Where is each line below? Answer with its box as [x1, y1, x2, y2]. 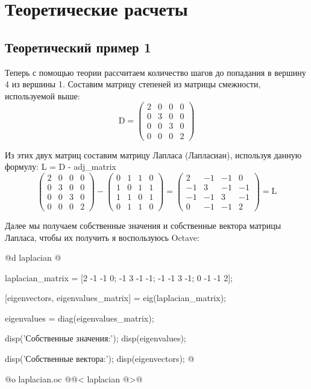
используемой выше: [5, 89, 80, 102]
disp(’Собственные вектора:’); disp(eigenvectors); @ [5, 352, 195, 365]
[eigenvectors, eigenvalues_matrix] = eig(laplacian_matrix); [5, 291, 226, 304]
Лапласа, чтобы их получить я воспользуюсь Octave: [5, 231, 199, 243]
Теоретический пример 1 [5, 37, 151, 56]
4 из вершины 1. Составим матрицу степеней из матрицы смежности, [5, 78, 261, 90]
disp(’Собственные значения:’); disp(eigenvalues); [5, 332, 186, 344]
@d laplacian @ [5, 251, 61, 264]
